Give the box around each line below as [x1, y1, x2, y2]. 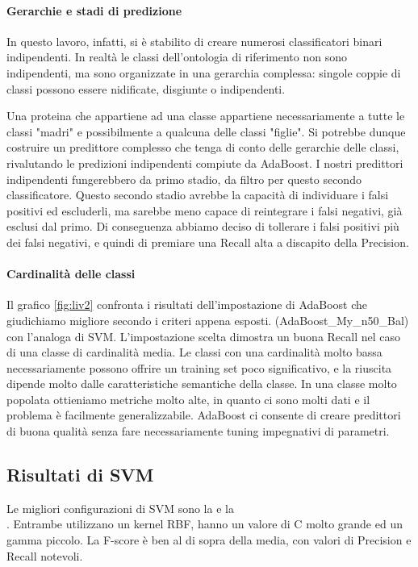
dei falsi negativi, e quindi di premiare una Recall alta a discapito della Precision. [6, 233, 409, 250]
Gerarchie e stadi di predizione [6, 2, 182, 19]
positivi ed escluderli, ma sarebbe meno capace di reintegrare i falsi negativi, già [6, 202, 403, 219]
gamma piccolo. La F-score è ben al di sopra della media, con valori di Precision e [6, 532, 412, 548]
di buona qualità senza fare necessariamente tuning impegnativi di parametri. [6, 423, 390, 440]
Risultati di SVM [6, 462, 154, 487]
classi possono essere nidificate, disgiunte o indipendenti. [6, 80, 286, 97]
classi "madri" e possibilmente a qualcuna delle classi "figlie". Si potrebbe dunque [6, 123, 406, 140]
